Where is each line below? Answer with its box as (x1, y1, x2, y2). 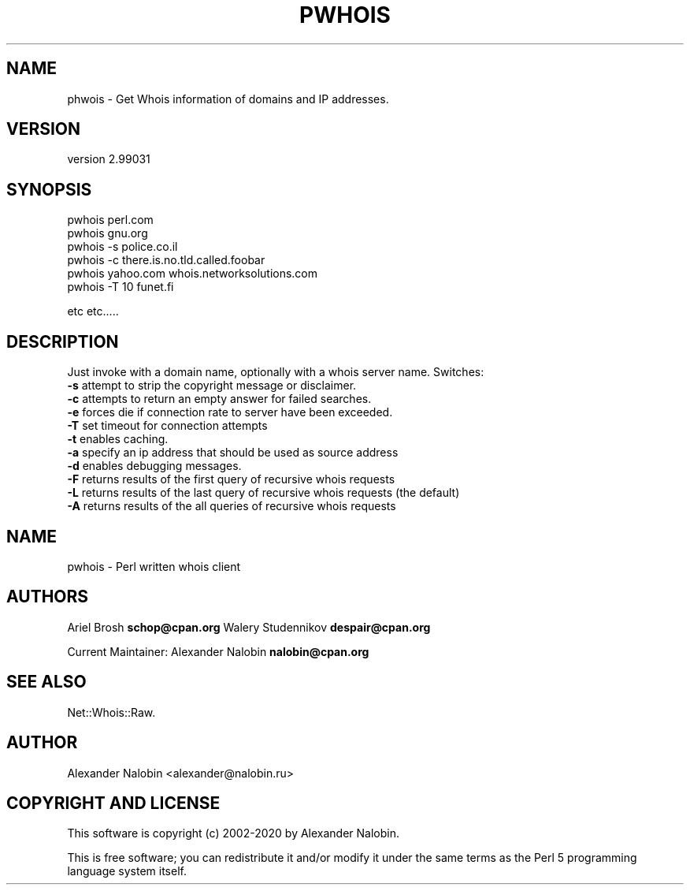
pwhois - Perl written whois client (67, 559, 241, 573)
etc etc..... (67, 304, 119, 319)
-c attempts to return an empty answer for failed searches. (67, 392, 372, 406)
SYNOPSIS (6, 179, 92, 199)
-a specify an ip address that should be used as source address (67, 445, 399, 460)
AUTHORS (6, 587, 89, 607)
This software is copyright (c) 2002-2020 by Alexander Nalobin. (67, 826, 400, 841)
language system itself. (67, 864, 187, 878)
